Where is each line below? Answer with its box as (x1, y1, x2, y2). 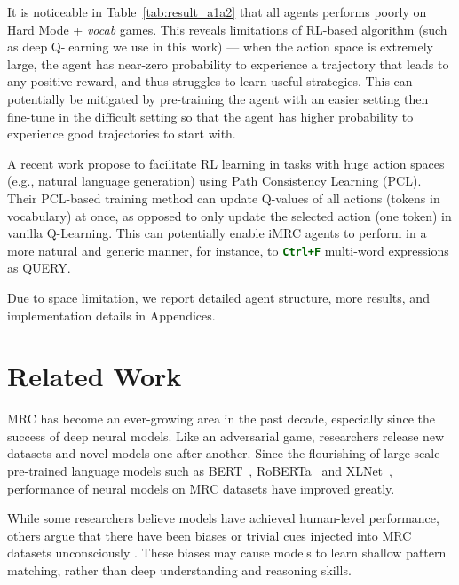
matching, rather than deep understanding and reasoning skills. (7, 561, 352, 580)
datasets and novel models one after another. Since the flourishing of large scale (7, 444, 440, 462)
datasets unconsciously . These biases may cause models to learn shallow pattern (7, 543, 447, 562)
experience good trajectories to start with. (7, 124, 236, 143)
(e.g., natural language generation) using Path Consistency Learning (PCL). (7, 171, 422, 190)
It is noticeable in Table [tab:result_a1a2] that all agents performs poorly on (7, 3, 427, 20)
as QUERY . (7, 258, 71, 277)
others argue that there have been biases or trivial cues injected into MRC (7, 526, 412, 544)
